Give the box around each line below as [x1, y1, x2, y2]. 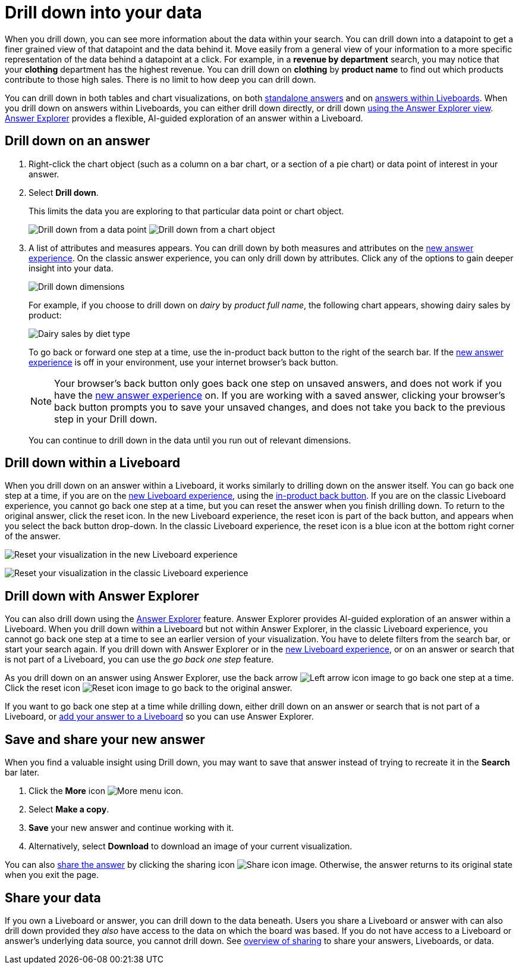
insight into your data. [29, 262, 114, 273]
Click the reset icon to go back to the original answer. [5, 683, 292, 693]
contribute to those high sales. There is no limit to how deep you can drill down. [5, 74, 316, 85]
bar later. [5, 767, 40, 778]
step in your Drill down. [54, 412, 158, 425]
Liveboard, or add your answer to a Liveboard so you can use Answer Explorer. [5, 711, 314, 722]
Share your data [5, 890, 101, 905]
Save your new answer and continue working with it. [29, 823, 234, 833]
